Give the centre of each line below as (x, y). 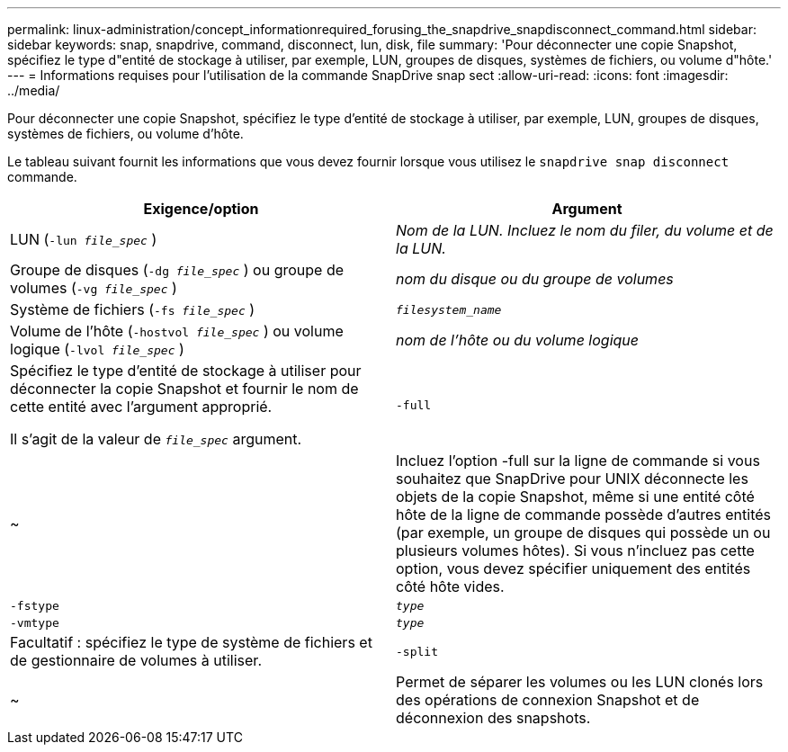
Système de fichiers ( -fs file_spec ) (133, 309)
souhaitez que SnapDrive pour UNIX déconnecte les (572, 479)
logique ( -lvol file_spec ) (97, 349)
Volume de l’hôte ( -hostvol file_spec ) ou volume (177, 331)
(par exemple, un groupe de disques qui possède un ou (583, 533)
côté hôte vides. (450, 586)
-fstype (35, 606)
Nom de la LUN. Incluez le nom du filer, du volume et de (585, 230)
